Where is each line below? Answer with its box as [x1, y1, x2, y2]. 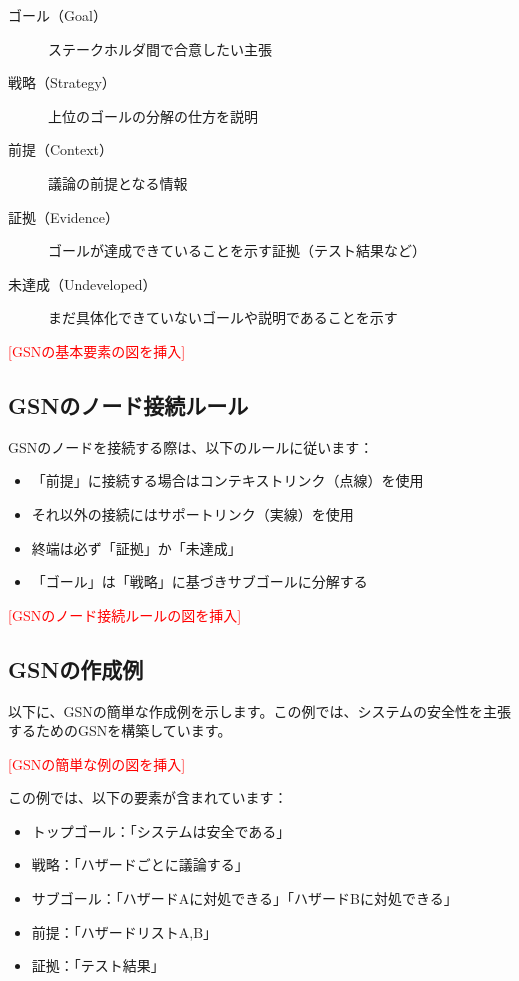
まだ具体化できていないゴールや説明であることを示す [48, 307, 398, 328]
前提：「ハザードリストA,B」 [31, 921, 218, 942]
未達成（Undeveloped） [8, 273, 157, 294]
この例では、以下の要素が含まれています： [8, 787, 288, 808]
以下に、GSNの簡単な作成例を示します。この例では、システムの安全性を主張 [8, 700, 512, 721]
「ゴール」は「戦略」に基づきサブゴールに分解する [31, 571, 368, 592]
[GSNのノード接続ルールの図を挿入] [8, 604, 242, 625]
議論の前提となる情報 [48, 172, 188, 193]
